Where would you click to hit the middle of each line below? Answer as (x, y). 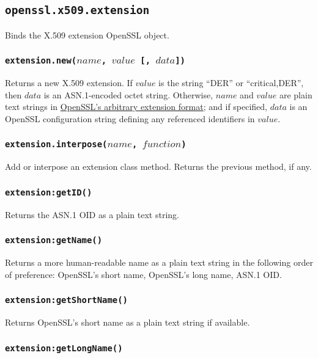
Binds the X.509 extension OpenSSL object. (87, 35)
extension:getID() (49, 192)
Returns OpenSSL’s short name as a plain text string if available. (128, 322)
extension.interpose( (56, 144)
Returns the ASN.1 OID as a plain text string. (92, 214)
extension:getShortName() (66, 300)
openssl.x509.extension (77, 10)
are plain (296, 94)
